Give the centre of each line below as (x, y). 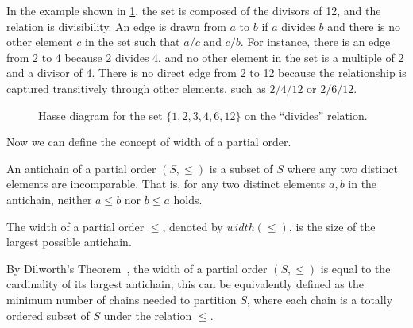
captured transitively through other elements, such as (136, 88)
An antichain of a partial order (81, 168)
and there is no (364, 26)
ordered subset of (48, 315)
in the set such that (133, 42)
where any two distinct (342, 168)
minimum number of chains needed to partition (122, 299)
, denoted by (193, 226)
